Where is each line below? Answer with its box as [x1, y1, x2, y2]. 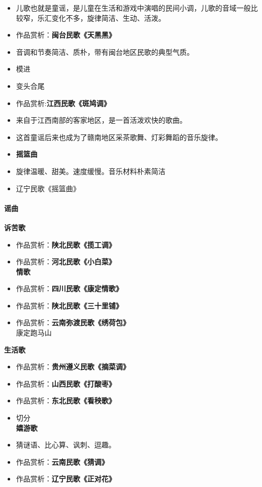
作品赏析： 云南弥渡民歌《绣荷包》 [16, 317, 130, 328]
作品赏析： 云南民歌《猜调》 [16, 456, 109, 467]
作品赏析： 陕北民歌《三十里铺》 [16, 300, 123, 310]
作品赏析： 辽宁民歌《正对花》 [16, 473, 116, 484]
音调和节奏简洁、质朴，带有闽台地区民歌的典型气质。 [16, 46, 194, 57]
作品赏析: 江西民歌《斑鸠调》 [16, 97, 111, 108]
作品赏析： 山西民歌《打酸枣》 [16, 378, 116, 389]
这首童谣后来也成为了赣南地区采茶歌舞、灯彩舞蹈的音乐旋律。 [16, 131, 222, 142]
